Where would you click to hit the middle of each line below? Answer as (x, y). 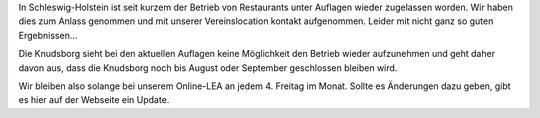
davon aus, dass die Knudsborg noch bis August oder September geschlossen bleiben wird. (208, 67)
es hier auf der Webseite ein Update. (94, 100)
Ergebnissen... (48, 35)
